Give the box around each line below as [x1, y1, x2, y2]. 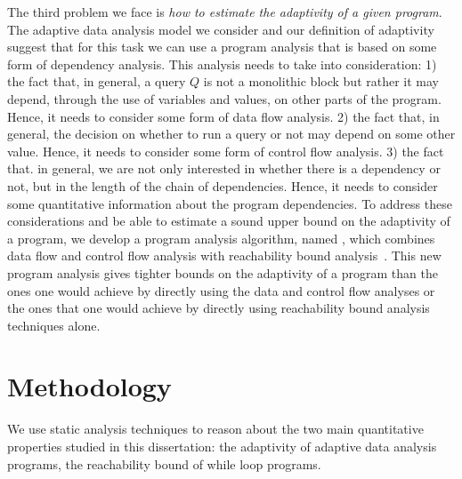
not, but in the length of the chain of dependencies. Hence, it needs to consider [7, 176, 438, 195]
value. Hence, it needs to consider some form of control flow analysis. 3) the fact [7, 141, 444, 160]
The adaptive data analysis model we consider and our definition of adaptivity [7, 20, 434, 38]
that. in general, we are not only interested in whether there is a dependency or [7, 159, 441, 178]
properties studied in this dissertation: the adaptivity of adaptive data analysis [7, 437, 437, 455]
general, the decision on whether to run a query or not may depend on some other [7, 124, 456, 143]
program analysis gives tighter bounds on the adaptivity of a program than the [7, 263, 438, 282]
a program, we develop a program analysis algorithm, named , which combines [7, 228, 435, 247]
